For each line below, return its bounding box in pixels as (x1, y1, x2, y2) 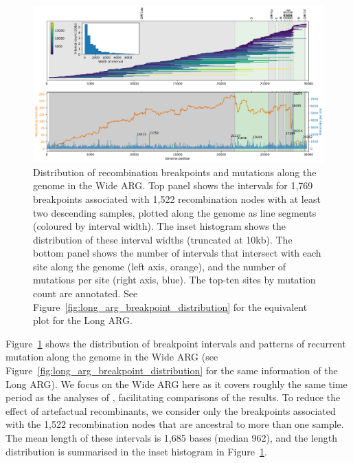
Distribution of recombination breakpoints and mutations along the (33, 164, 317, 179)
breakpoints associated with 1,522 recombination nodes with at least (33, 191, 321, 206)
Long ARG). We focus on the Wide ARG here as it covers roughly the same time (5, 376, 348, 391)
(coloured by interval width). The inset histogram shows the (33, 219, 286, 233)
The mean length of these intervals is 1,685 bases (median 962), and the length (5, 431, 337, 445)
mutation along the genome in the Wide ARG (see (5, 349, 218, 364)
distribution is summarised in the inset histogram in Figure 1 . (5, 444, 267, 458)
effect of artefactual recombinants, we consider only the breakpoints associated (5, 403, 336, 418)
